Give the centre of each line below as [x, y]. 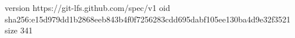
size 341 [19, 30]
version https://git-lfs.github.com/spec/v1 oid [88, 7]
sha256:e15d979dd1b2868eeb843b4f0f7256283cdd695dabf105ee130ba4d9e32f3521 [148, 19]
